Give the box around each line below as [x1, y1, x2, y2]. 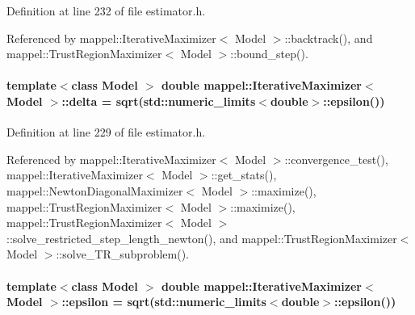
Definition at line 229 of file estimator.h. [6, 124, 206, 141]
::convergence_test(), [284, 150, 388, 167]
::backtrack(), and [284, 29, 373, 46]
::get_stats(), [211, 166, 277, 183]
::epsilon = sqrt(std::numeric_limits [61, 293, 266, 310]
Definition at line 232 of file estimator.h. [6, 2, 206, 19]
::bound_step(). [230, 45, 308, 62]
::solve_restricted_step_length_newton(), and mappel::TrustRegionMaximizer [6, 229, 397, 246]
